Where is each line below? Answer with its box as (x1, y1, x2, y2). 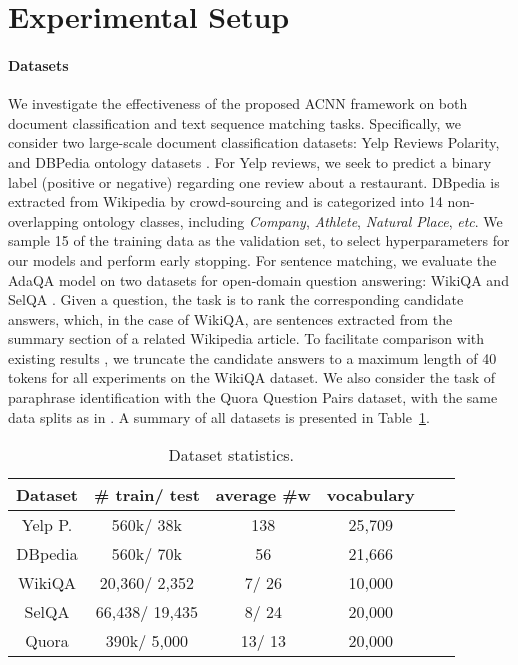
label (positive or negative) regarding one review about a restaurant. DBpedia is (8, 171, 500, 192)
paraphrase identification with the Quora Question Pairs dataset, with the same (8, 387, 498, 408)
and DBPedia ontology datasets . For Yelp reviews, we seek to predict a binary (8, 151, 492, 172)
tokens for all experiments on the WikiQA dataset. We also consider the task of (8, 367, 496, 388)
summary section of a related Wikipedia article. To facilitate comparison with (8, 328, 484, 349)
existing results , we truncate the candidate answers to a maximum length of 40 (8, 347, 497, 368)
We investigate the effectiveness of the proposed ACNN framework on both (8, 93, 468, 114)
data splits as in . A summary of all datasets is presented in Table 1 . (8, 406, 430, 427)
